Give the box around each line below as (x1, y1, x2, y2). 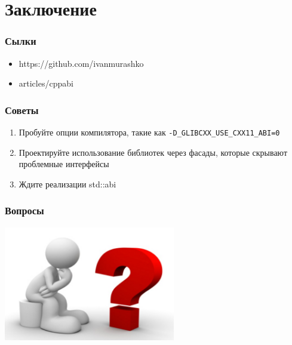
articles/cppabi (19, 77, 73, 90)
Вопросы (5, 203, 44, 218)
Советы (5, 102, 39, 117)
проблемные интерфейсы (19, 158, 109, 170)
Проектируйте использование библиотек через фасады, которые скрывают (19, 146, 288, 158)
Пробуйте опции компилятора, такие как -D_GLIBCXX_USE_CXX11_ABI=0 (19, 126, 280, 138)
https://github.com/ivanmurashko (19, 57, 144, 69)
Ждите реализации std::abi (19, 177, 116, 190)
